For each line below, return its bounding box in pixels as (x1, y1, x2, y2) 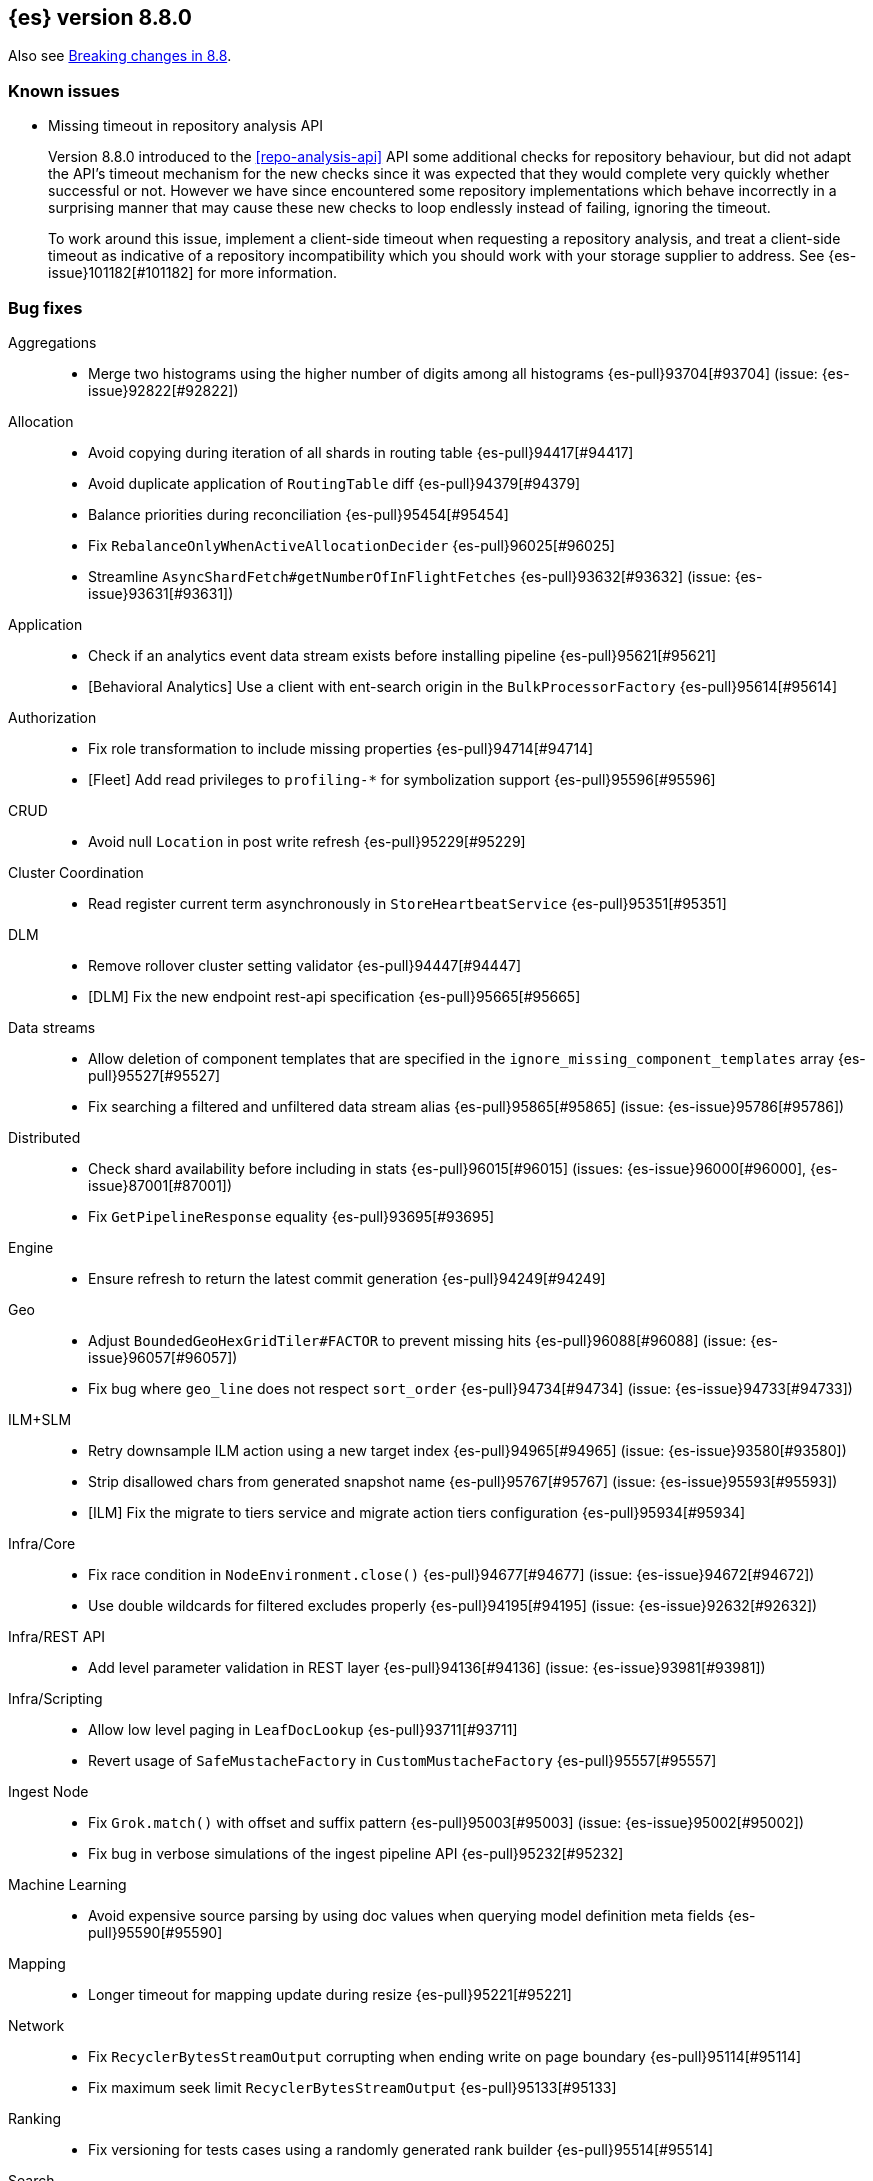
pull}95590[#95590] (88, 1923, 223, 1941)
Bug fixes (8, 297, 83, 318)
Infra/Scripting (8, 1689, 103, 1707)
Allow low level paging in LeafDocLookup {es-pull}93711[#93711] (88, 1720, 518, 1738)
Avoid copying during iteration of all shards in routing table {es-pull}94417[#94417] (88, 443, 634, 461)
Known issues (8, 80, 120, 101)
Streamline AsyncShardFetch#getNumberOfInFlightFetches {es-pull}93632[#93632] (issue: (88, 567, 731, 585)
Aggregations (8, 333, 97, 351)
